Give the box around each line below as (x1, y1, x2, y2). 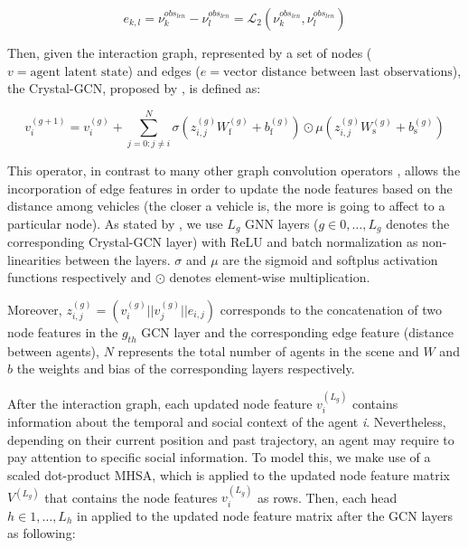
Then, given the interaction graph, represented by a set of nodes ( (7, 43, 372, 61)
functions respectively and (7, 268, 152, 287)
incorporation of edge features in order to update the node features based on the (7, 178, 453, 197)
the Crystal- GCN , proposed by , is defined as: (7, 79, 261, 98)
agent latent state (30, 65, 128, 79)
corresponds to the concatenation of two (220, 299, 443, 318)
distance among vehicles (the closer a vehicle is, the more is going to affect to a (7, 196, 445, 215)
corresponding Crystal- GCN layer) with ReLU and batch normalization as (7, 232, 418, 251)
